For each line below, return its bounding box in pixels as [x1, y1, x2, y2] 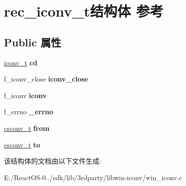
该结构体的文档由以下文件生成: [4, 156, 101, 166]
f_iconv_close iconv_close [4, 74, 88, 84]
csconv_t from [4, 123, 50, 133]
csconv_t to [4, 139, 40, 149]
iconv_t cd [4, 57, 37, 67]
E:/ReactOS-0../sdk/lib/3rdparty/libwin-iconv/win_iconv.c [4, 172, 182, 182]
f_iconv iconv [4, 90, 47, 100]
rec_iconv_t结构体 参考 [4, 1, 164, 21]
